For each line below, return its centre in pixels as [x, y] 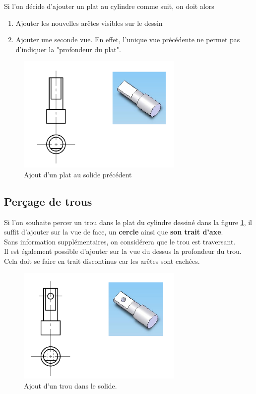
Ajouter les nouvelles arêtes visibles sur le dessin [89, 23]
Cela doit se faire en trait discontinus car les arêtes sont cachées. [102, 261]
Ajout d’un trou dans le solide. [70, 385]
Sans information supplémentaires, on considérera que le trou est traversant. [120, 241]
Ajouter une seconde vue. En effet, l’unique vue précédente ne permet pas [128, 39]
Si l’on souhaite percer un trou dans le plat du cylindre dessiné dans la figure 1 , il [128, 222]
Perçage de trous [48, 201]
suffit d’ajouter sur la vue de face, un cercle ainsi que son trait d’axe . [114, 232]
